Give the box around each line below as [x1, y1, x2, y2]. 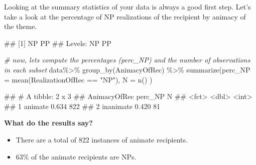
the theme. [4, 21, 37, 31]
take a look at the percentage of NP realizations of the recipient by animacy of [4, 11, 246, 21]
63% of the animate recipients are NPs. [16, 151, 137, 161]
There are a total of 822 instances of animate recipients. [16, 134, 188, 144]
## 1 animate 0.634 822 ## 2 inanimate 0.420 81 [4, 100, 161, 111]
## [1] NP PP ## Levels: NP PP [4, 37, 111, 48]
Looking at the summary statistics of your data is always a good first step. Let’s [4, 1, 251, 11]
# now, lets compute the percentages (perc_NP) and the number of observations [4, 54, 250, 65]
